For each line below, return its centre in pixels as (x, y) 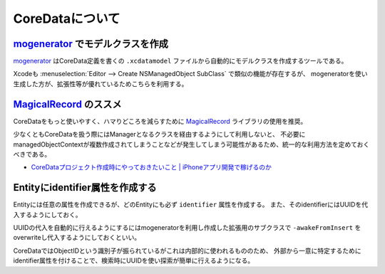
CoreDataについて (67, 19)
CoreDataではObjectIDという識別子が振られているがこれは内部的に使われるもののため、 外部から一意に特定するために (187, 251)
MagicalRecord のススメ (67, 104)
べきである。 (32, 154)
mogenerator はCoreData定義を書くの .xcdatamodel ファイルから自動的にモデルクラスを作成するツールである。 (180, 61)
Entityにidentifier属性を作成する (85, 188)
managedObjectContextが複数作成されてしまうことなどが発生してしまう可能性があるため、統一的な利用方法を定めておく (191, 144)
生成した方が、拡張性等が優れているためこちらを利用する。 (101, 84)
